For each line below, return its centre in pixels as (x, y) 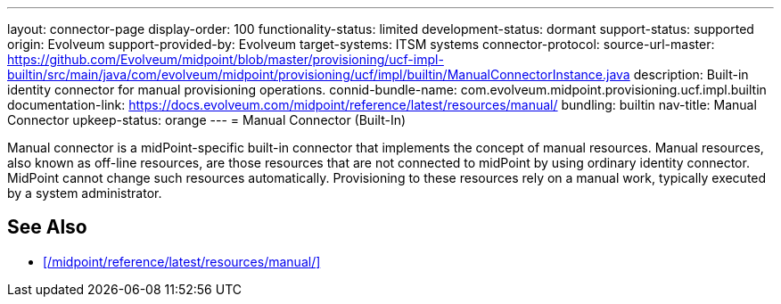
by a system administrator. (85, 193)
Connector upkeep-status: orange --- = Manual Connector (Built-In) (207, 120)
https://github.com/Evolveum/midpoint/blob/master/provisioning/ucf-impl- (226, 59)
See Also (47, 227)
